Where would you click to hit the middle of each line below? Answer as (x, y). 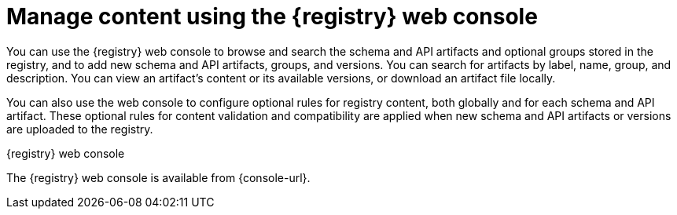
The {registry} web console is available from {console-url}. (158, 177)
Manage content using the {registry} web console (272, 16)
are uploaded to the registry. (80, 129)
